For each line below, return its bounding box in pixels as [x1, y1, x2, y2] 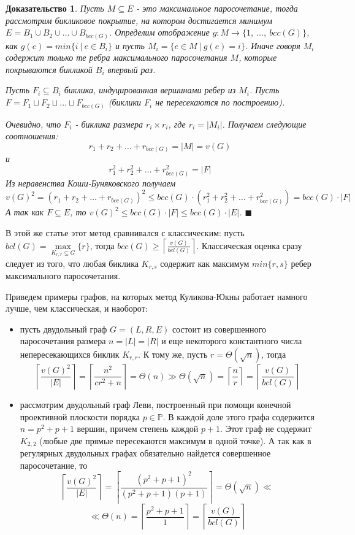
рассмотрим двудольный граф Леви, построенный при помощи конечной [20, 398, 291, 410]
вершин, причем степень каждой [77, 422, 199, 435]
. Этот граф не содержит [220, 422, 311, 435]
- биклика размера [75, 117, 143, 130]
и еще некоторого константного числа [161, 334, 302, 347]
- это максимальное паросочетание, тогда [136, 2, 298, 14]
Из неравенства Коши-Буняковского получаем [6, 177, 176, 190]
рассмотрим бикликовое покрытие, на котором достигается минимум [6, 13, 273, 26]
